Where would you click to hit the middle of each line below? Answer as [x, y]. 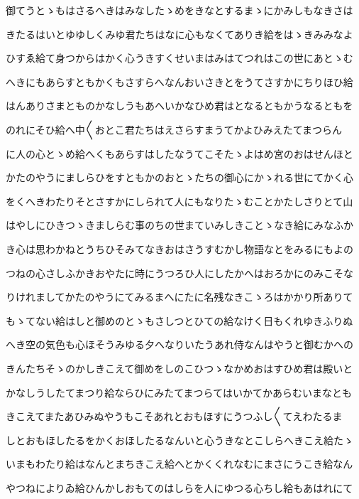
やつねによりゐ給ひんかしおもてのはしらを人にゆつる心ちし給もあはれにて [179, 487]
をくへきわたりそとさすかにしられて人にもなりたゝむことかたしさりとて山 [179, 201]
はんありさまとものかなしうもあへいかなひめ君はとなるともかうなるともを [179, 106]
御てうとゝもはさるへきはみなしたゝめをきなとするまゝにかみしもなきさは [179, 10]
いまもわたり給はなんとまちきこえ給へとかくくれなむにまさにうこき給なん [179, 464]
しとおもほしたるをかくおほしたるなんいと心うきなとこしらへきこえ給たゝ [179, 440]
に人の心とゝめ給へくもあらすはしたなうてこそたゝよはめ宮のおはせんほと [179, 153]
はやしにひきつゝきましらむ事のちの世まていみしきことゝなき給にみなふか [179, 225]
